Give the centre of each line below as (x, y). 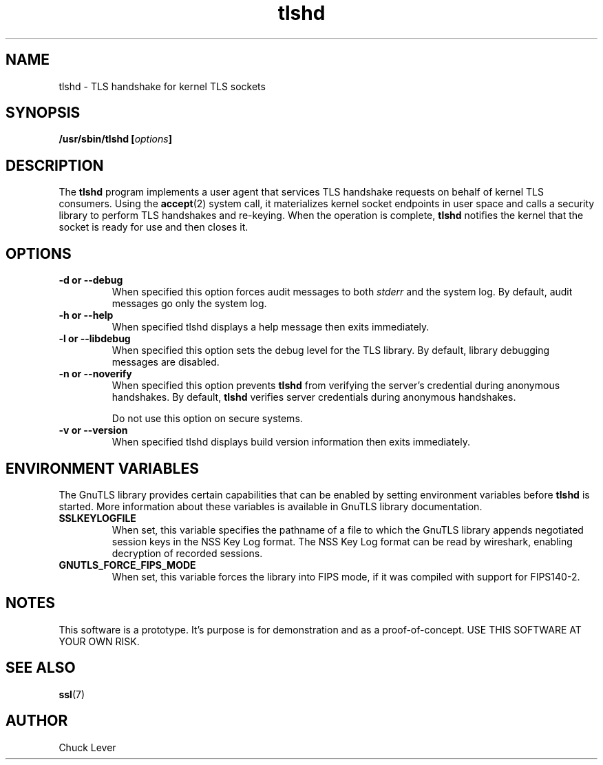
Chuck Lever (87, 747)
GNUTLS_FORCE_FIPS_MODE (127, 565)
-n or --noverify (95, 374)
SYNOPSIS (43, 113)
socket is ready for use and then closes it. (154, 227)
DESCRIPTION (55, 165)
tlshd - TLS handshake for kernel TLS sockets (162, 86)
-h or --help (86, 315)
